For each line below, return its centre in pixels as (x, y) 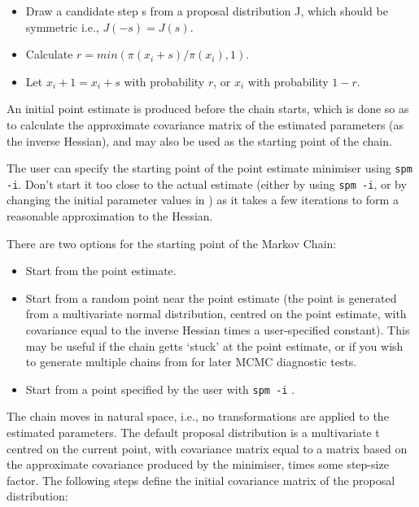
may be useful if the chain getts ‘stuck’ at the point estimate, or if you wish (214, 345)
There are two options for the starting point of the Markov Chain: (172, 243)
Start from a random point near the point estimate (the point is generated (211, 297)
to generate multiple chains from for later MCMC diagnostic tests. (191, 362)
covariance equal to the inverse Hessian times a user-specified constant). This (218, 330)
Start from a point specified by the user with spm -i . (160, 389)
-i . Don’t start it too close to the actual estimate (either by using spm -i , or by (207, 184)
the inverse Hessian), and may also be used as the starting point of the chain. (199, 140)
